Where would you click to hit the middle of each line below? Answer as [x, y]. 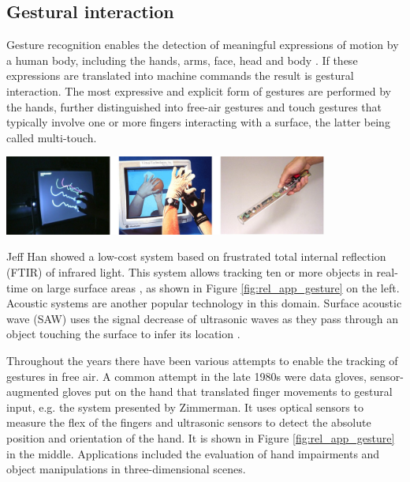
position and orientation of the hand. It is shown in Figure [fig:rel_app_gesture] [201, 437]
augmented [33, 392]
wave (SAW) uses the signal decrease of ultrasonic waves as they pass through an [202, 318]
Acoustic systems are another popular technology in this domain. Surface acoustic [204, 303]
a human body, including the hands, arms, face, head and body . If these [182, 60]
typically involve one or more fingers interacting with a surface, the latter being [198, 122]
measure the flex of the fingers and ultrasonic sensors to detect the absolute [189, 422]
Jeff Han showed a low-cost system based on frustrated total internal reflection [196, 256]
